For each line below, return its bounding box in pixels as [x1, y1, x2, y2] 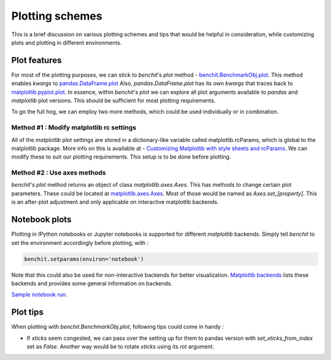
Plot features [11, 55, 62, 66]
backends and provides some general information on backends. [11, 279, 173, 287]
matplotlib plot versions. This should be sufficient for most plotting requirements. [11, 97, 216, 104]
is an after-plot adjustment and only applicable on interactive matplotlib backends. [11, 198, 219, 206]
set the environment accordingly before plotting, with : [11, 239, 149, 246]
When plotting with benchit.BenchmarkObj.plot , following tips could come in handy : [11, 323, 224, 331]
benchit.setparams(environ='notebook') [24, 255, 144, 263]
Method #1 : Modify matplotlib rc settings [11, 123, 137, 132]
